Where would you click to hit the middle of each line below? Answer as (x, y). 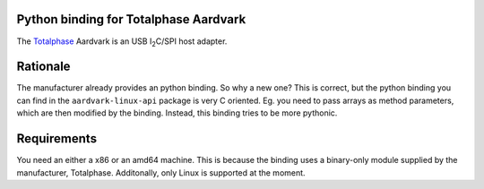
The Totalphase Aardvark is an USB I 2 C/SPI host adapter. (122, 42)
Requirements (57, 139)
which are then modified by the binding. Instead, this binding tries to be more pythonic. (177, 113)
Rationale (43, 67)
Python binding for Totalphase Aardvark (131, 19)
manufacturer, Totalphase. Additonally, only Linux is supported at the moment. (161, 172)
